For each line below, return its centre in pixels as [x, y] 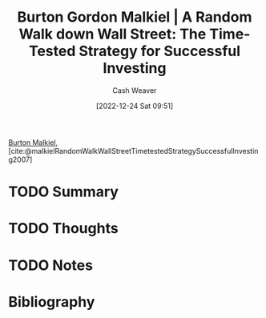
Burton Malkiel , [33, 142]
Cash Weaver [135, 90]
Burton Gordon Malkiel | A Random [135, 17]
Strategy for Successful [160, 51]
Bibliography [52, 302]
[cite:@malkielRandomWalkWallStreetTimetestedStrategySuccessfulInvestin [133, 151]
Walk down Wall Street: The [113, 34]
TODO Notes [51, 265]
